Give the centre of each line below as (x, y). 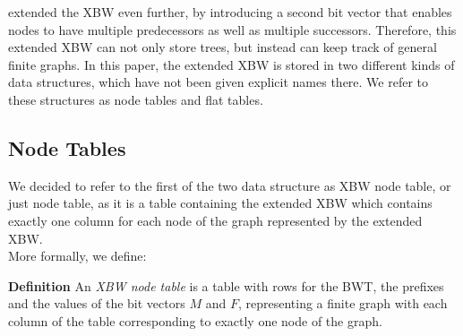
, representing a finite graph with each (343, 303)
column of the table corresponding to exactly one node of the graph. (195, 320)
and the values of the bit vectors (97, 303)
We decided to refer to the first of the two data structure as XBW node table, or (230, 185)
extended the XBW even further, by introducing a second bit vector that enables (230, 12)
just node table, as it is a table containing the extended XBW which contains (220, 203)
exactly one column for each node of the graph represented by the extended (215, 220)
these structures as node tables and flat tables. (136, 99)
